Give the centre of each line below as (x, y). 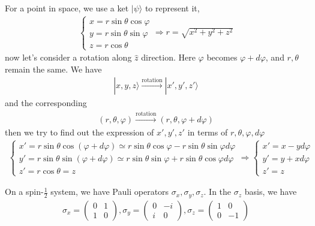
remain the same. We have (53, 69)
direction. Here (168, 57)
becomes (222, 57)
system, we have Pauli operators (110, 192)
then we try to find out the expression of (79, 132)
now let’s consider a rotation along (68, 57)
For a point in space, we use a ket (67, 8)
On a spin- (24, 192)
